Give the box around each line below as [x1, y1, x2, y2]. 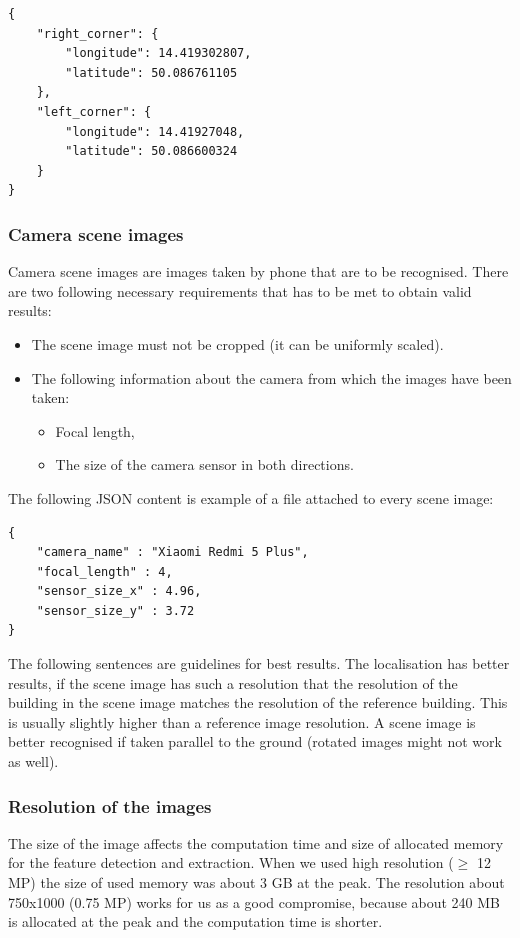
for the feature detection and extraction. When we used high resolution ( [8, 852, 454, 873]
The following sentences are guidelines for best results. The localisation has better [8, 653, 510, 674]
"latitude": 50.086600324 [65, 144, 238, 159]
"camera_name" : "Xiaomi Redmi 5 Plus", [36, 545, 309, 560]
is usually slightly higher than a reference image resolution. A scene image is [8, 711, 476, 732]
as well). [8, 751, 59, 772]
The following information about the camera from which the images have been [31, 367, 512, 388]
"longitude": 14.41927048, [65, 124, 245, 139]
